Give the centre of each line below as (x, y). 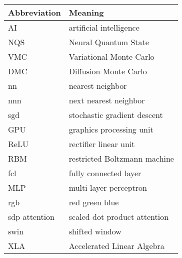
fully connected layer (105, 173)
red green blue (94, 202)
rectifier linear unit (102, 144)
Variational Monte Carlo (111, 57)
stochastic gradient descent (116, 115)
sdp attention (31, 217)
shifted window (95, 231)
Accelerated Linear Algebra (116, 246)
